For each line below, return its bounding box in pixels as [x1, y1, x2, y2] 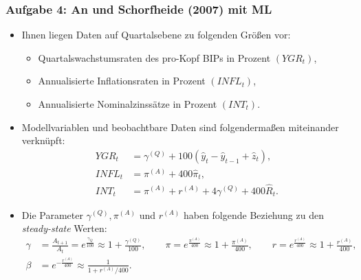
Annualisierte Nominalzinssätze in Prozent [38, 97, 217, 110]
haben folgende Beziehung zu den [183, 207, 324, 222]
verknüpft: [21, 133, 65, 148]
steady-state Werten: [21, 221, 107, 235]
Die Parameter [21, 207, 83, 222]
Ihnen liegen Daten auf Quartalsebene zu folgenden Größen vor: [21, 27, 291, 42]
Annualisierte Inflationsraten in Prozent [38, 73, 206, 88]
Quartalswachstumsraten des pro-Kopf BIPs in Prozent [38, 50, 271, 65]
